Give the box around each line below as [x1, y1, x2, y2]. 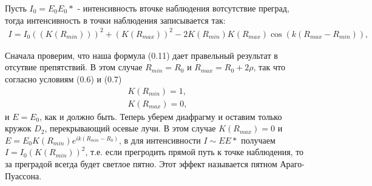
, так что [253, 61, 285, 73]
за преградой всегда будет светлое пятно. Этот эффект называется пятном [5, 157, 277, 170]
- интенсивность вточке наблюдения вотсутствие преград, [77, 2, 289, 14]
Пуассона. [5, 169, 42, 182]
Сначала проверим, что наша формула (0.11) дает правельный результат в [5, 48, 278, 61]
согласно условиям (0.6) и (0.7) [5, 72, 122, 85]
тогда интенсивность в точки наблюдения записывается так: [5, 13, 226, 26]
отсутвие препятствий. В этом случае [5, 61, 143, 73]
